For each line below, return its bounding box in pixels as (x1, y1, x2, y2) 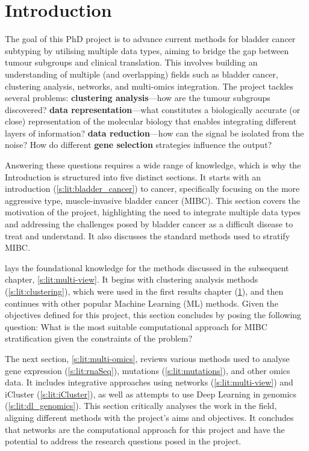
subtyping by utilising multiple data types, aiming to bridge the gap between (5, 44, 289, 57)
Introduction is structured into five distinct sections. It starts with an (5, 170, 261, 183)
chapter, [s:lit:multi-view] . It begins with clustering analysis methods (5, 273, 258, 286)
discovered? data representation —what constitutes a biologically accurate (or (5, 103, 301, 115)
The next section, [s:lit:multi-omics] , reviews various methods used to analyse (5, 352, 290, 364)
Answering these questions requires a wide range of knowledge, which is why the (5, 159, 301, 171)
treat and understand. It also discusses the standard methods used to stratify (5, 229, 290, 242)
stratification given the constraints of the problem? (5, 332, 193, 345)
